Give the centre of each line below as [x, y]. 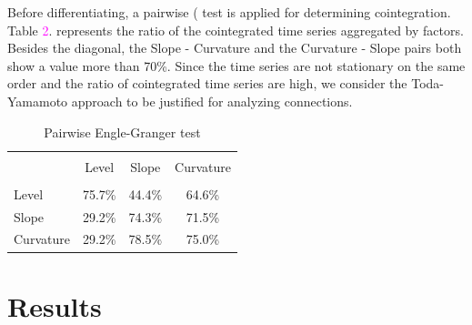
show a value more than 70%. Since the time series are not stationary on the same [236, 65]
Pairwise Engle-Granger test [122, 132]
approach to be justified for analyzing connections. [212, 101]
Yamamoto [38, 101]
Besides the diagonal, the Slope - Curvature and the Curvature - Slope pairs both [235, 48]
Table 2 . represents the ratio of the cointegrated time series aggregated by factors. [236, 30]
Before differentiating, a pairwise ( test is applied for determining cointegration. [229, 12]
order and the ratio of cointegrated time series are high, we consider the [207, 83]
